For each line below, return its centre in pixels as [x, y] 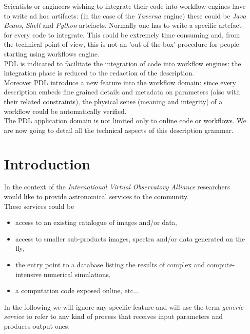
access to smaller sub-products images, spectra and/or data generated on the [130, 238]
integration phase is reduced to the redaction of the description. [99, 73]
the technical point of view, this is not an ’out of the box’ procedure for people [122, 44]
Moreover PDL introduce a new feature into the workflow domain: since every [120, 82]
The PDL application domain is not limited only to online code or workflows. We [125, 121]
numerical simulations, [77, 274]
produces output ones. [37, 325]
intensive [29, 274]
